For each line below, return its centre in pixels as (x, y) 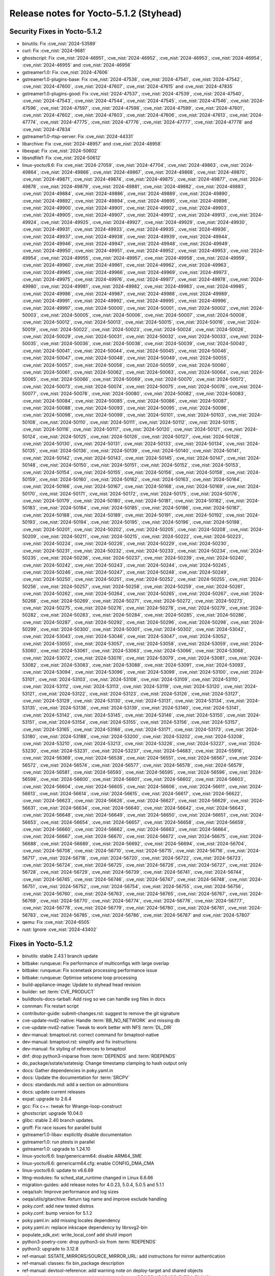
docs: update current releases (54, 1092)
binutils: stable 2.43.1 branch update (60, 956)
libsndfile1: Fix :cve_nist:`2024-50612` (62, 158)
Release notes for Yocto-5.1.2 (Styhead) (95, 13)
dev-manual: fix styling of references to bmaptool (74, 1049)
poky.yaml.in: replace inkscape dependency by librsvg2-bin (85, 1228)
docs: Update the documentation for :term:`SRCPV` (76, 1077)
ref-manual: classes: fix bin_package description (73, 1263)
